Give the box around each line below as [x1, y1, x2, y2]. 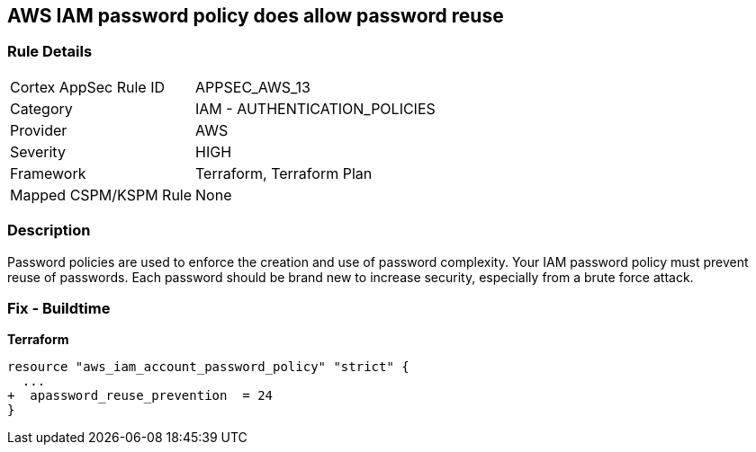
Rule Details [7, 42, 93, 61]
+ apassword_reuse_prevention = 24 [7, 388, 274, 403]
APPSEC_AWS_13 [195, 77, 310, 96]
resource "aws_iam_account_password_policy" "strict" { [7, 359, 409, 375]
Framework [10, 164, 86, 182]
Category [10, 99, 73, 118]
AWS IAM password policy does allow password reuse [7, 4, 504, 27]
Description [7, 221, 91, 240]
